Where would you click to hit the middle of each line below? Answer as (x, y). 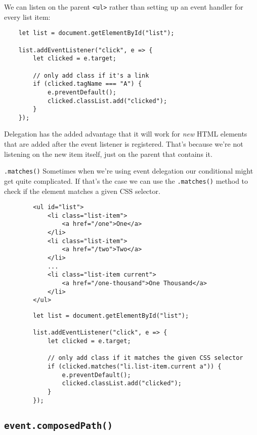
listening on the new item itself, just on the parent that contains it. (108, 154)
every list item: (27, 16)
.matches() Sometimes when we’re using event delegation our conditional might (129, 171)
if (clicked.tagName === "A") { (88, 84)
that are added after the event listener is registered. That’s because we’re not (124, 144)
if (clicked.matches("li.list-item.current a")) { (134, 366)
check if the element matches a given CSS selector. (82, 191)
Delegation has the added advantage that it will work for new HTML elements (126, 134)
